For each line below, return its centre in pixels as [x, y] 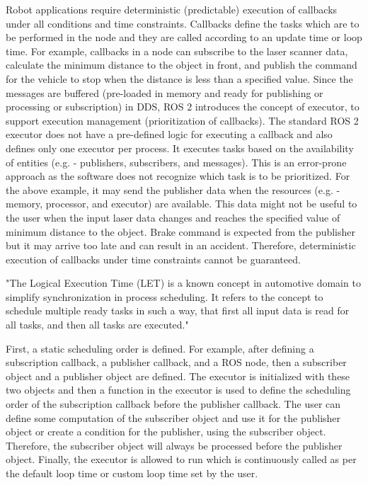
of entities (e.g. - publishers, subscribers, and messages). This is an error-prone [176, 162]
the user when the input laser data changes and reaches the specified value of [173, 217]
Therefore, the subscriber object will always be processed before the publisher [174, 445]
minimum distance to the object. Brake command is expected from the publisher [181, 231]
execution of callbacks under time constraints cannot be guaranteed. [153, 259]
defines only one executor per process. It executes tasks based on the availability [180, 148]
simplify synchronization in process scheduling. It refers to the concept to [165, 296]
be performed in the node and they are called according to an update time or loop [184, 37]
